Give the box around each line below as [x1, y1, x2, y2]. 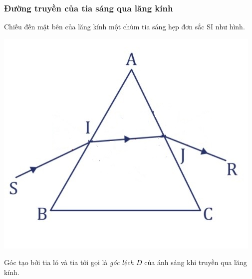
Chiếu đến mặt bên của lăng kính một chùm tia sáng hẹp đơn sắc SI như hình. [4, 21, 245, 32]
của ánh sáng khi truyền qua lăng [144, 257, 247, 268]
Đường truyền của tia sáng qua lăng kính [4, 1, 173, 14]
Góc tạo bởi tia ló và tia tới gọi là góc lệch [4, 257, 134, 268]
